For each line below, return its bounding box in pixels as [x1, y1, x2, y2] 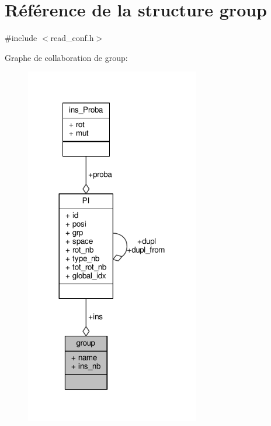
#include [5, 32, 37, 44]
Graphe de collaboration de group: [5, 51, 128, 63]
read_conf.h [50, 32, 94, 44]
